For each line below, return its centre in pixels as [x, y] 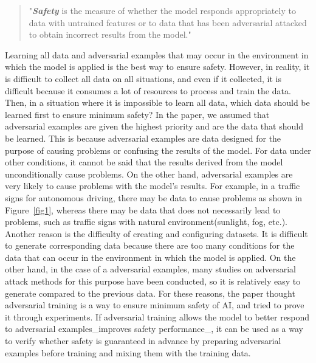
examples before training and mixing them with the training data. [128, 352]
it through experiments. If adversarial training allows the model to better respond [157, 316]
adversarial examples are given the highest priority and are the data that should [154, 126]
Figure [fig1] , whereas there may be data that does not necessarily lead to [143, 209]
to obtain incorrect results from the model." [110, 34]
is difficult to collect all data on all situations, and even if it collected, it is [143, 78]
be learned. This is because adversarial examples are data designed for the [143, 138]
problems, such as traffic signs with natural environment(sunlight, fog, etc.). [146, 222]
